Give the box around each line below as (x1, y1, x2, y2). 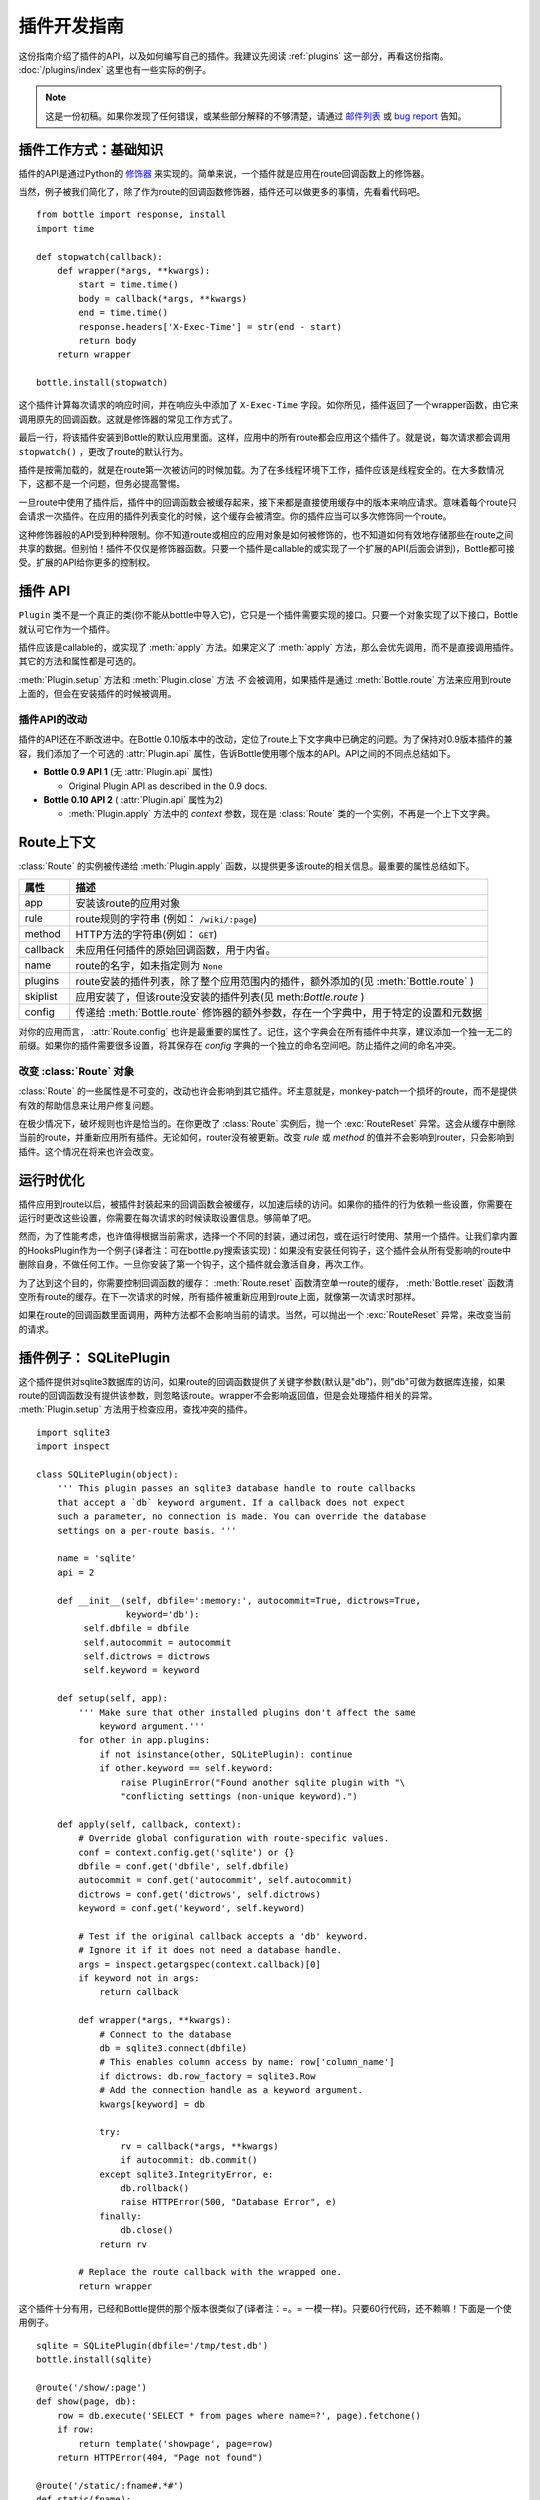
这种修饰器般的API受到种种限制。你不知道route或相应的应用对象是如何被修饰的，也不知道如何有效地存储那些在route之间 (18, 528, 514, 540)
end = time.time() (78, 307, 169, 319)
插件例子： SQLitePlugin (18, 1349, 171, 1366)
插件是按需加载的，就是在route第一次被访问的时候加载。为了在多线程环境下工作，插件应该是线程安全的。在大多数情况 (18, 464, 505, 476)
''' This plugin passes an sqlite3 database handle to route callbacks (56, 1483, 416, 1494)
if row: (56, 2424, 95, 2435)
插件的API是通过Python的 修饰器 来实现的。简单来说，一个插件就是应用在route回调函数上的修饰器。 (18, 167, 430, 179)
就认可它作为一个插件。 (18, 623, 115, 635)
